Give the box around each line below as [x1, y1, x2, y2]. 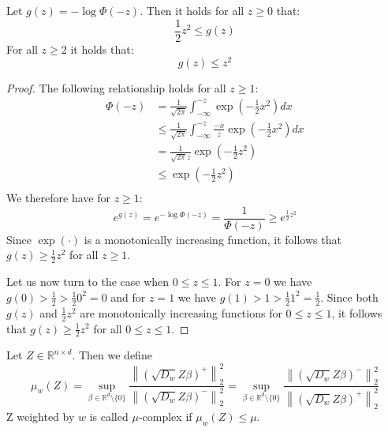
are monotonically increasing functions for [80, 304, 282, 321]
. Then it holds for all [140, 2, 244, 18]
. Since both [320, 288, 379, 305]
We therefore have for [6, 190, 110, 206]
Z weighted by [6, 408, 75, 425]
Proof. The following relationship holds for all [6, 80, 226, 96]
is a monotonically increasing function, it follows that [84, 231, 341, 247]
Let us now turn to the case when [6, 273, 170, 290]
